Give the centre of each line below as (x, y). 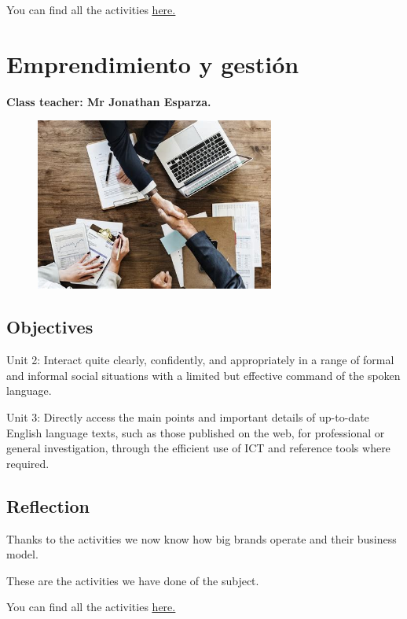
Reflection (48, 505)
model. (22, 554)
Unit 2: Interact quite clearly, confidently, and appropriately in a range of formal (200, 360)
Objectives (50, 327)
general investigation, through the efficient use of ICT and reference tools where (198, 448)
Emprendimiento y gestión (153, 63)
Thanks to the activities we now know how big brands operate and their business (202, 538)
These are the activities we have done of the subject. (133, 580)
